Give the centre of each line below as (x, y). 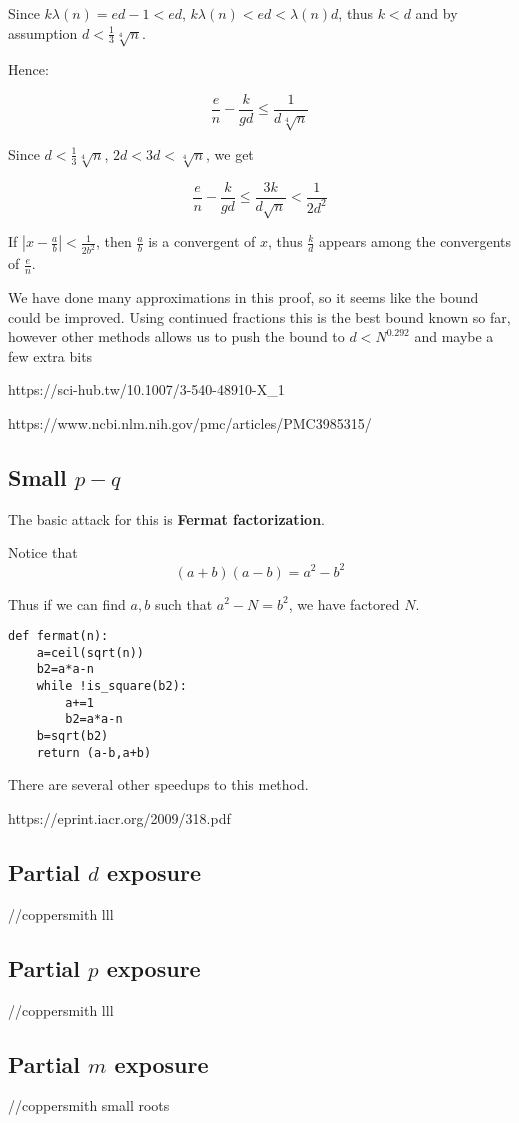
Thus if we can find (67, 603)
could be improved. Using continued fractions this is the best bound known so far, (259, 316)
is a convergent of (202, 241)
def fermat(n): (58, 636)
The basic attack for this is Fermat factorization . (166, 518)
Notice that (43, 552)
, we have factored (344, 603)
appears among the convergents (415, 241)
